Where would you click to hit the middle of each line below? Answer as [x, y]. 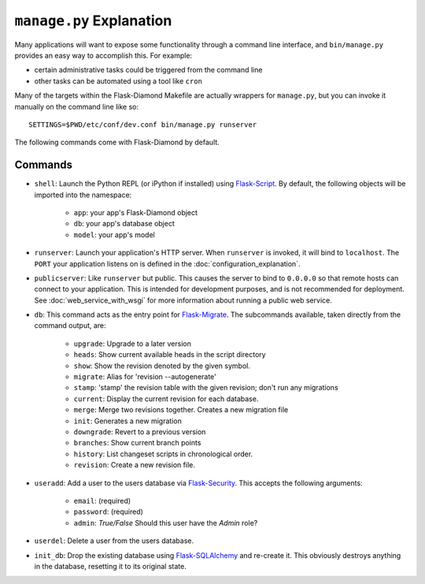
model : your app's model [114, 234]
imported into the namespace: [83, 195]
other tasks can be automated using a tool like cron [118, 81]
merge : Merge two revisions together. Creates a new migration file [181, 410]
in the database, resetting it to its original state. [110, 566]
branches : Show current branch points [137, 443]
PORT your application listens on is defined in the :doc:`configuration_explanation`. [167, 263]
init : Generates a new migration [128, 421]
